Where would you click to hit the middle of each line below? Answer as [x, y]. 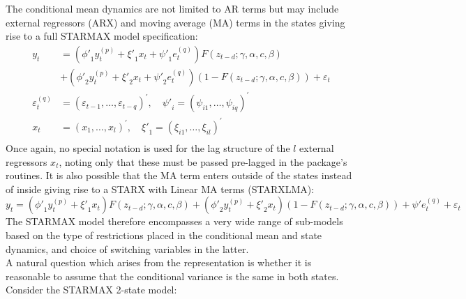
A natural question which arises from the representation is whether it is [159, 262]
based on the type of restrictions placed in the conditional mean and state [164, 235]
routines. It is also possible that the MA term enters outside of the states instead [179, 175]
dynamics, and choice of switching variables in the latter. [127, 248]
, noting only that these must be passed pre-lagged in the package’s [203, 161]
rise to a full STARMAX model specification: [102, 36]
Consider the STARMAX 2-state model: [91, 290]
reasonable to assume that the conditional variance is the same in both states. [172, 276]
